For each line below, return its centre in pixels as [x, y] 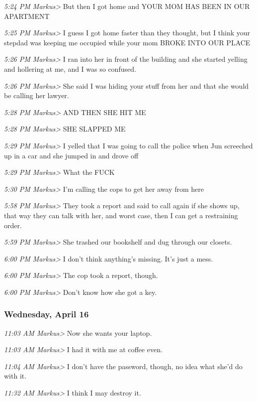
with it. [15, 376]
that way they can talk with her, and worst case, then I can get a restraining [121, 215]
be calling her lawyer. [37, 95]
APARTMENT [27, 16]
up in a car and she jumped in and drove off [71, 155]
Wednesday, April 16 [46, 314]
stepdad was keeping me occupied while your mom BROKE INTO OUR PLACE [127, 42]
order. [13, 225]
